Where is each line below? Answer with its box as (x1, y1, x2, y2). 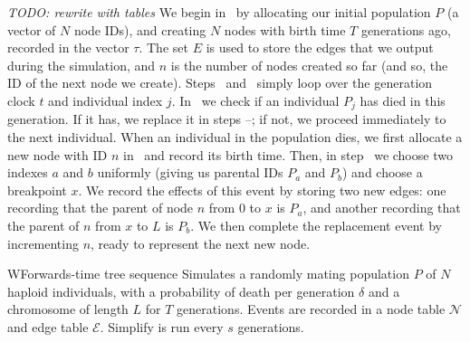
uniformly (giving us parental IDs (97, 163, 283, 182)
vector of (7, 20, 56, 39)
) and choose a (342, 163, 423, 182)
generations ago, (360, 20, 451, 39)
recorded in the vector (7, 38, 129, 57)
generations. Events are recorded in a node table (177, 299, 446, 318)
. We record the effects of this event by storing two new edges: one (78, 180, 446, 199)
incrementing (7, 233, 79, 252)
